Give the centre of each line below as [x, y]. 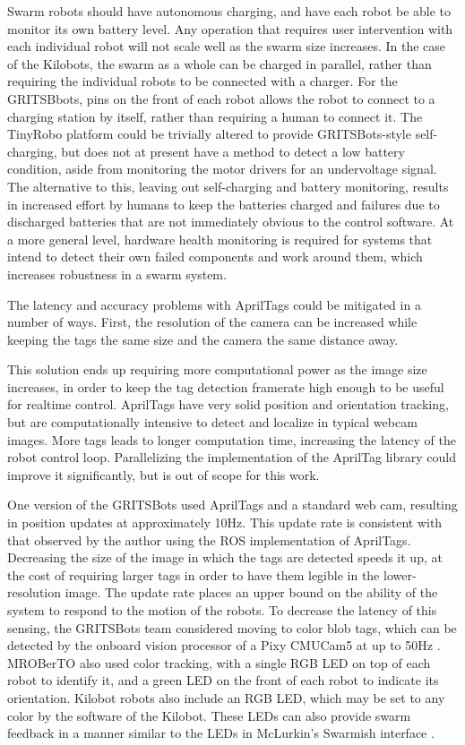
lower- [400, 574]
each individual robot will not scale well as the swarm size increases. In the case [227, 46]
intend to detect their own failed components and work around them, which [215, 257]
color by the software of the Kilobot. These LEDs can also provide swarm [209, 715]
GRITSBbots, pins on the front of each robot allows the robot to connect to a [221, 98]
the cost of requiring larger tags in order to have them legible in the [194, 574]
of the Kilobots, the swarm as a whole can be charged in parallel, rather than [220, 63]
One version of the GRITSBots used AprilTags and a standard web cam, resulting [232, 505]
